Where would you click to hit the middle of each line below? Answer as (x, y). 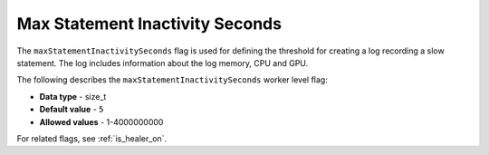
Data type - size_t (73, 96)
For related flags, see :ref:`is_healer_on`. (92, 138)
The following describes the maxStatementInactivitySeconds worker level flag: (172, 80)
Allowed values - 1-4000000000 (101, 121)
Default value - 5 (72, 110)
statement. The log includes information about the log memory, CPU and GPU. (163, 63)
